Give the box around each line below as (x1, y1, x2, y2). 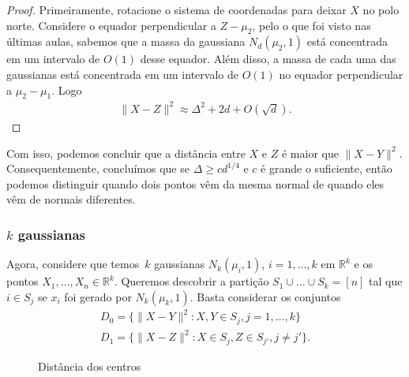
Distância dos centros (38, 357, 141, 374)
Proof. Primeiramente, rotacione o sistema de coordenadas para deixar (6, 2, 347, 17)
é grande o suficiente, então (261, 160, 392, 177)
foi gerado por (64, 288, 132, 304)
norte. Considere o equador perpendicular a (6, 17, 216, 33)
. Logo (51, 81, 82, 98)
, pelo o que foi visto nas (252, 17, 371, 33)
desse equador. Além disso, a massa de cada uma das (140, 50, 396, 67)
